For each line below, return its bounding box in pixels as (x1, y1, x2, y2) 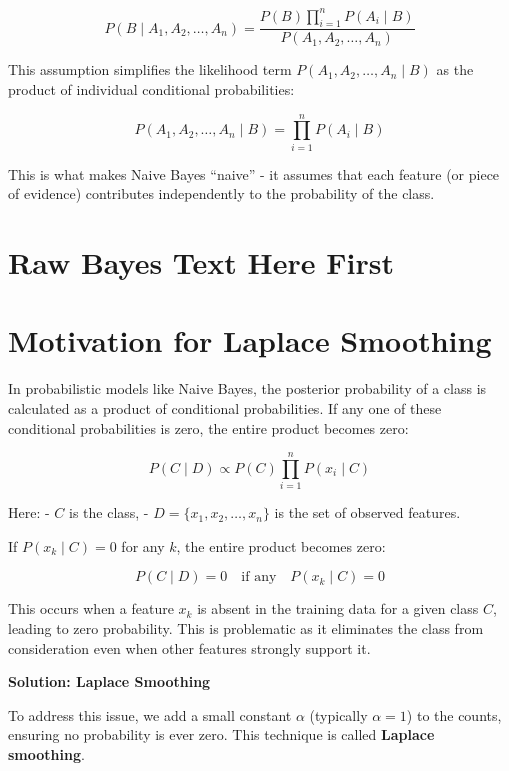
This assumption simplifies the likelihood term (8, 59, 292, 80)
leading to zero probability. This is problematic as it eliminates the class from (8, 618, 484, 639)
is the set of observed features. (274, 502, 461, 523)
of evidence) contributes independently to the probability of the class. (8, 183, 435, 204)
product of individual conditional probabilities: (8, 78, 295, 99)
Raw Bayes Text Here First (8, 242, 394, 283)
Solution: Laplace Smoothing (8, 671, 211, 692)
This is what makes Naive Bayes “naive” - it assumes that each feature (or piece (8, 163, 500, 184)
